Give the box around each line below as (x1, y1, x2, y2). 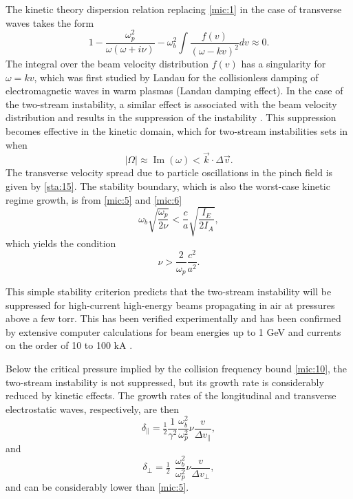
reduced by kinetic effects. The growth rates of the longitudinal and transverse (6, 388, 336, 403)
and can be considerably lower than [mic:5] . (6, 480, 189, 494)
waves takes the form (6, 15, 94, 30)
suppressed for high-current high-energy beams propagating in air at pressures (6, 297, 335, 312)
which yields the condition (6, 235, 116, 250)
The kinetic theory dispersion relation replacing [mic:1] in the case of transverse (6, 2, 342, 16)
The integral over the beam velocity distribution (6, 56, 208, 71)
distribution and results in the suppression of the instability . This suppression (6, 110, 336, 125)
